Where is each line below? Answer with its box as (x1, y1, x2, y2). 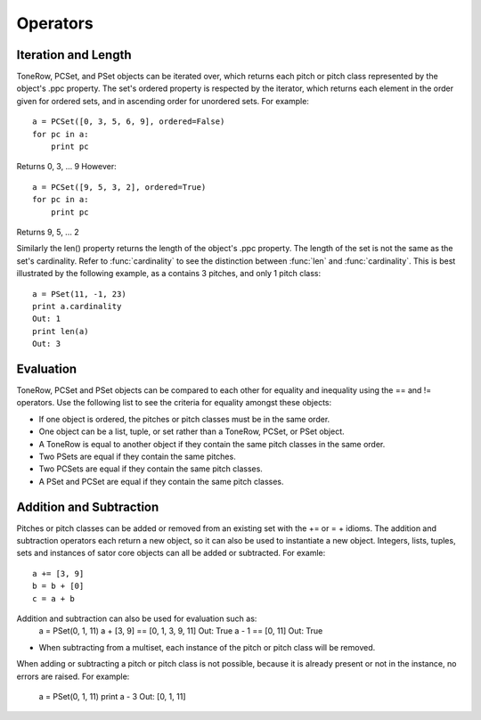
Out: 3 (32, 339, 61, 349)
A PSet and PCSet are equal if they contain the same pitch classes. (38, 476, 284, 487)
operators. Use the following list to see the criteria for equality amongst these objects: (16, 397, 332, 408)
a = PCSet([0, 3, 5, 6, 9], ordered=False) (32, 117, 225, 127)
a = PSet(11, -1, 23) (32, 289, 126, 299)
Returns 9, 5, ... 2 (16, 226, 79, 237)
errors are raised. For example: (16, 671, 130, 682)
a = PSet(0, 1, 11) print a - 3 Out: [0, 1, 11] (38, 691, 186, 701)
